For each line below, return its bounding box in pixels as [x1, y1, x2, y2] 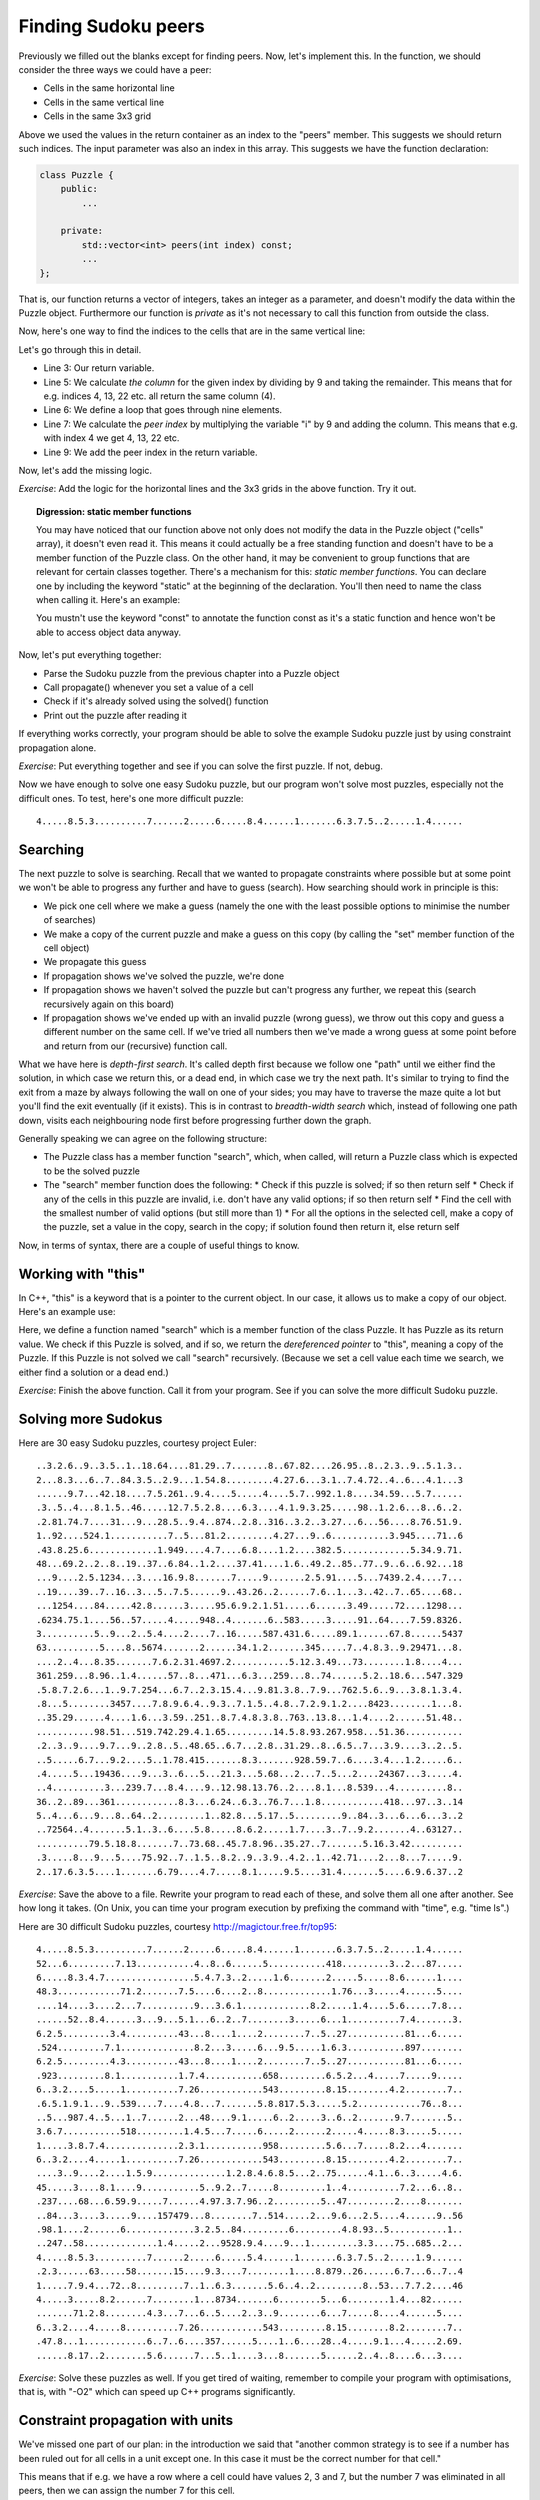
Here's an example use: [18, 1306, 116, 1318]
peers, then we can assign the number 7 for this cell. [18, 2485, 235, 2497]
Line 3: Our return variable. [43, 362, 155, 374]
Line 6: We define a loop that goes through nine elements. [43, 404, 283, 416]
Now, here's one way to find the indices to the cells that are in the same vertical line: [18, 325, 366, 337]
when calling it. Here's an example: [36, 594, 180, 606]
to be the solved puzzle [43, 1165, 140, 1177]
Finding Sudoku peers [18, 15, 205, 37]
